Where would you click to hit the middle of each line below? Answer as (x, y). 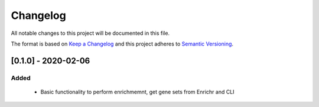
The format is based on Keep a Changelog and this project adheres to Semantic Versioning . (122, 44)
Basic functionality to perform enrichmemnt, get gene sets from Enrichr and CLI (137, 92)
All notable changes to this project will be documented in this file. (90, 33)
